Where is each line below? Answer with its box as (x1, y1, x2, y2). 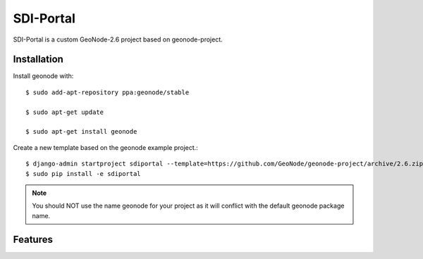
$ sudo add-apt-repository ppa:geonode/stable (25, 88, 190, 96)
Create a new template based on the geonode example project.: (13, 143, 199, 151)
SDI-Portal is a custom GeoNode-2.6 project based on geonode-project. (13, 35, 223, 44)
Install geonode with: (13, 72, 74, 80)
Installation (13, 53, 63, 65)
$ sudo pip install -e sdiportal (25, 170, 141, 177)
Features (13, 233, 53, 246)
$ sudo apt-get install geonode (25, 127, 137, 136)
